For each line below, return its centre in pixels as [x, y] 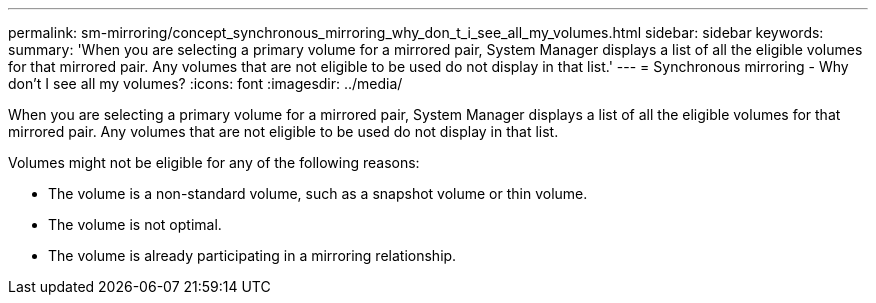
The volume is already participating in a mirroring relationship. [252, 255]
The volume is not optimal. [135, 224]
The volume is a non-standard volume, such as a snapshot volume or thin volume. [318, 193]
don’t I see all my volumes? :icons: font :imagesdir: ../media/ [205, 83]
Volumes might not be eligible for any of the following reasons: [214, 162]
